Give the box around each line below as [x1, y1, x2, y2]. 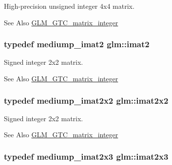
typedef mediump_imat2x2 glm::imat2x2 [4, 94, 169, 106]
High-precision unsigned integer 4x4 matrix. [4, 1, 134, 11]
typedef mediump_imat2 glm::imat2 [4, 38, 150, 50]
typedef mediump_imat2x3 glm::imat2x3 [4, 150, 169, 162]
